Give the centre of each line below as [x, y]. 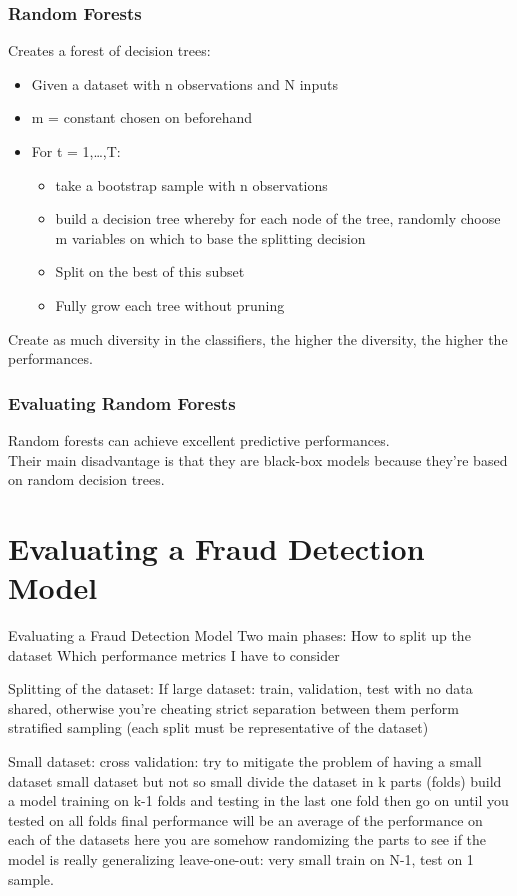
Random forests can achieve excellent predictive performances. [199, 439]
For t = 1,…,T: [76, 151]
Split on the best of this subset [150, 271]
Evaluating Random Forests [122, 402]
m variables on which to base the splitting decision [210, 237]
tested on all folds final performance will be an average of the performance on [245, 819]
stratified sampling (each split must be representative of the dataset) [218, 727]
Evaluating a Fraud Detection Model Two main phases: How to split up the [239, 635]
